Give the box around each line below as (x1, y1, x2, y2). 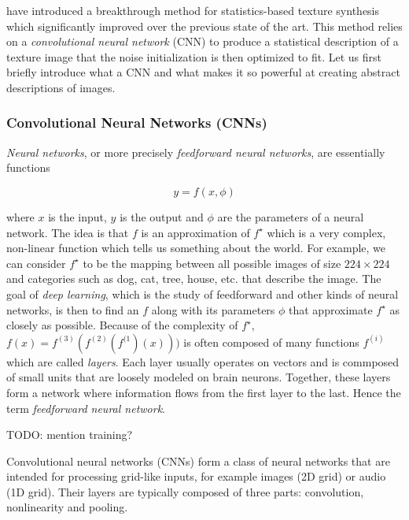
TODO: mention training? (6, 426, 133, 443)
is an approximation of (141, 224, 250, 240)
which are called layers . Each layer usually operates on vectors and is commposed (6, 353, 400, 370)
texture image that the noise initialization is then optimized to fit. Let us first (6, 48, 381, 65)
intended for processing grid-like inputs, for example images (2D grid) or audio (6, 468, 386, 485)
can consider (6, 254, 66, 271)
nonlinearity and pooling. (6, 499, 128, 515)
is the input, (48, 208, 107, 225)
